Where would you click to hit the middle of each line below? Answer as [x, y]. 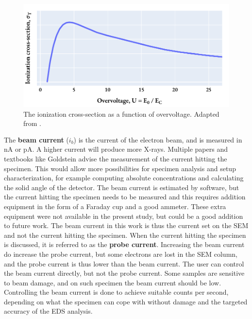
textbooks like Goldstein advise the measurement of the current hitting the [116, 158]
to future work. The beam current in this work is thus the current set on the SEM [126, 225]
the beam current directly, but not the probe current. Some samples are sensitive [124, 273]
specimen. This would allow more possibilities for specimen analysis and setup [120, 168]
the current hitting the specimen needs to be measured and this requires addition [125, 197]
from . [33, 123]
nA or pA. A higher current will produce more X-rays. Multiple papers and [116, 149]
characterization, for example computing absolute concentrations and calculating [124, 178]
